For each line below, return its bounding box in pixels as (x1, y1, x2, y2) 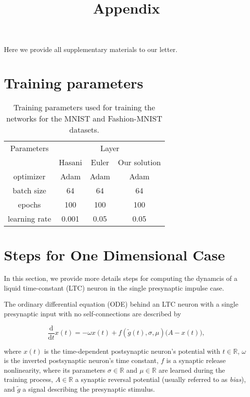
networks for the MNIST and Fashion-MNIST (6, 113, 162, 124)
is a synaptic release (166, 355, 226, 365)
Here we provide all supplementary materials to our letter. (4, 44, 178, 54)
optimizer (13, 171, 46, 182)
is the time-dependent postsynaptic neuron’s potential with (44, 345, 220, 356)
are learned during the (159, 364, 225, 375)
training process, (4, 374, 53, 384)
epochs (18, 199, 41, 210)
